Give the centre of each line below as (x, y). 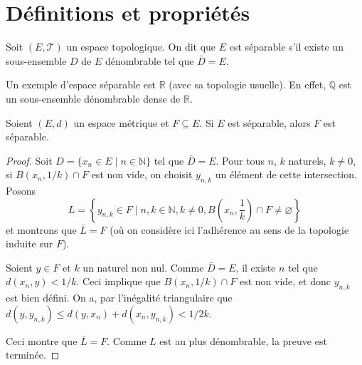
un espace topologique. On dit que (141, 47)
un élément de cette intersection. (286, 174)
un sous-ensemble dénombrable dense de (93, 98)
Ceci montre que (42, 340)
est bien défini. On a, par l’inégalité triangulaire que (119, 298)
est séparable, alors (269, 122)
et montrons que (41, 229)
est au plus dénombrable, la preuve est (243, 340)
